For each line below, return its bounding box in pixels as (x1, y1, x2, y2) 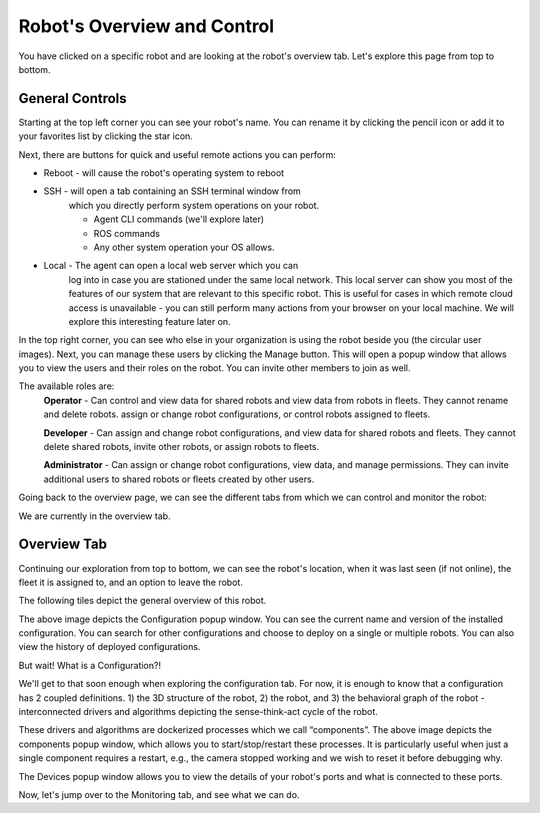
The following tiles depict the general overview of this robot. (18, 595, 267, 607)
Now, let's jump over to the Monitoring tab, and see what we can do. (18, 788, 300, 800)
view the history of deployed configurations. (18, 641, 201, 653)
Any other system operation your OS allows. (93, 241, 275, 253)
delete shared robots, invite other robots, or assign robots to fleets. (43, 441, 320, 453)
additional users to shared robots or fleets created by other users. (43, 473, 315, 485)
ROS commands (93, 227, 160, 239)
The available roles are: (18, 380, 115, 392)
